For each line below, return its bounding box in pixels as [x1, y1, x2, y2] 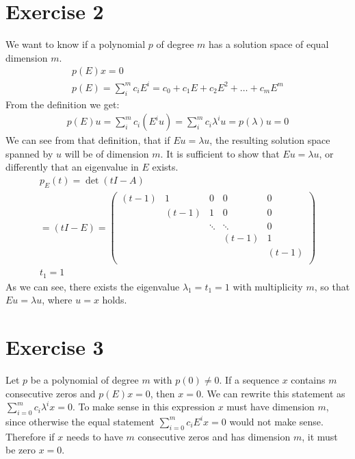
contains [291, 372, 326, 386]
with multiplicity [233, 279, 303, 293]
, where [42, 293, 73, 307]
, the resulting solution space [209, 133, 330, 147]
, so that [314, 279, 350, 293]
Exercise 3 [5, 333, 104, 361]
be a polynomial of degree [30, 372, 139, 386]
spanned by [5, 146, 53, 160]
